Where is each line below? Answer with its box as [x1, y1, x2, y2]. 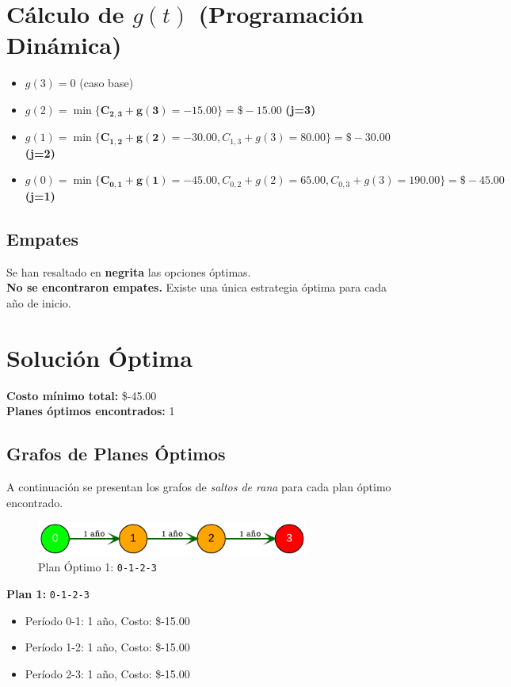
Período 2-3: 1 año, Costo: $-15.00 [25, 665, 190, 681]
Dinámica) [6, 29, 122, 61]
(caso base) [79, 74, 134, 91]
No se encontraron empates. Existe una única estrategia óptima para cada [6, 279, 387, 296]
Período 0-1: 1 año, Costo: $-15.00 [25, 612, 190, 628]
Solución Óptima [6, 341, 193, 373]
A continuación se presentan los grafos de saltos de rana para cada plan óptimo [6, 478, 391, 494]
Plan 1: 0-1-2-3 [6, 585, 90, 601]
